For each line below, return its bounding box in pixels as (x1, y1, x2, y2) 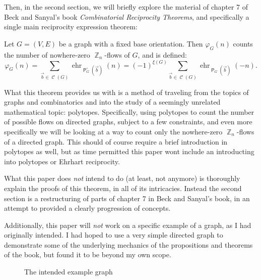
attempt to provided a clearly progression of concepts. (4, 203, 171, 213)
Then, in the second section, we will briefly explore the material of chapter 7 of (4, 2, 248, 12)
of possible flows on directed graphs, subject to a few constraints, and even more (4, 116, 252, 127)
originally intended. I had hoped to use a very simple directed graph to (4, 229, 223, 240)
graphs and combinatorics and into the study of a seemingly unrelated (4, 97, 221, 107)
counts (233, 38, 253, 49)
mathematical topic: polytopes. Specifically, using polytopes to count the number (4, 106, 254, 117)
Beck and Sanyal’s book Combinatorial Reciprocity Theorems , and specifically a (4, 11, 249, 22)
